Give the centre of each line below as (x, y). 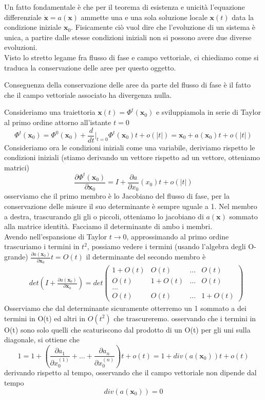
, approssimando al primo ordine (178, 236)
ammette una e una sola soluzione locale (144, 17)
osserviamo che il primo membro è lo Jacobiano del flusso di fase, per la (117, 196)
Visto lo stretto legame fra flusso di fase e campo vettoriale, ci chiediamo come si (131, 57)
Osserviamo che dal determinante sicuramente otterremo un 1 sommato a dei (125, 308)
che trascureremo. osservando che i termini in (185, 318)
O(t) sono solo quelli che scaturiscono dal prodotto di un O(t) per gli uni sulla (127, 329)
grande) (16, 257)
